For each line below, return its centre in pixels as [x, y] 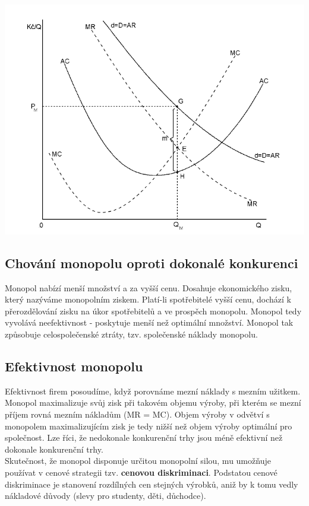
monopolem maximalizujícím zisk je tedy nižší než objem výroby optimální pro [149, 426]
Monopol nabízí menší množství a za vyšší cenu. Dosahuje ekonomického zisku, [149, 287]
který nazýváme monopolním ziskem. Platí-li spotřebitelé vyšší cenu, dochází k [148, 299]
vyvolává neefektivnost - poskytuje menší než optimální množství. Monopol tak [149, 322]
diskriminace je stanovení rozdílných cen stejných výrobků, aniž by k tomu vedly [152, 484]
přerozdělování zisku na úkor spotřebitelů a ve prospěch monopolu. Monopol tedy [153, 311]
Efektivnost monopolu [74, 366]
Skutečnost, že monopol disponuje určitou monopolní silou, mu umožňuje [138, 461]
